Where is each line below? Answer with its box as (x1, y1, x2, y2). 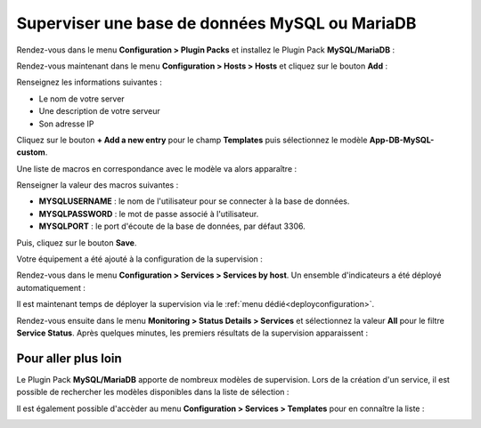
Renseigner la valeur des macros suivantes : (16, 180, 179, 190)
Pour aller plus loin (16, 351, 122, 366)
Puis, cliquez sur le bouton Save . (16, 237, 137, 248)
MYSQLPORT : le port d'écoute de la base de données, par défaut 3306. (38, 221, 306, 231)
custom (16, 147, 46, 157)
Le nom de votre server (38, 93, 125, 104)
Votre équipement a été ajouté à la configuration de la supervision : (16, 254, 263, 264)
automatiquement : (16, 282, 86, 293)
